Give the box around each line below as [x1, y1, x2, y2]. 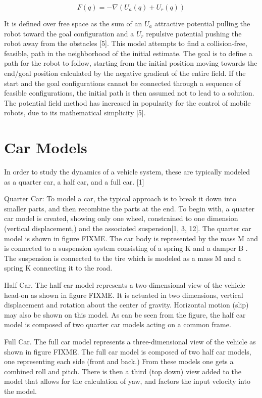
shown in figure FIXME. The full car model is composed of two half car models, [4, 346, 251, 357]
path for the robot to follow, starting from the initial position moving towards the [4, 58, 257, 68]
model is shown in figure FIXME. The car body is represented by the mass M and [4, 233, 258, 243]
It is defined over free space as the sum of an [4, 18, 142, 28]
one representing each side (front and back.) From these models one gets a [4, 356, 234, 367]
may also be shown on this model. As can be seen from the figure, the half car [4, 309, 246, 320]
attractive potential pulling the [154, 18, 250, 28]
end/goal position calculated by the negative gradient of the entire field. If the [4, 67, 246, 78]
